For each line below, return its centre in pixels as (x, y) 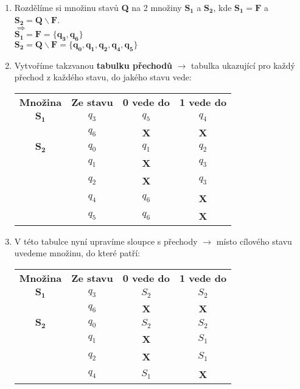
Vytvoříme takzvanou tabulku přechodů (93, 65)
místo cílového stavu (254, 241)
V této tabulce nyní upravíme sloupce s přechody (106, 241)
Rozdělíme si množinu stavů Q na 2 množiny (98, 7)
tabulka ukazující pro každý (243, 65)
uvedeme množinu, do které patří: (77, 253)
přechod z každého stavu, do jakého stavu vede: (103, 77)
